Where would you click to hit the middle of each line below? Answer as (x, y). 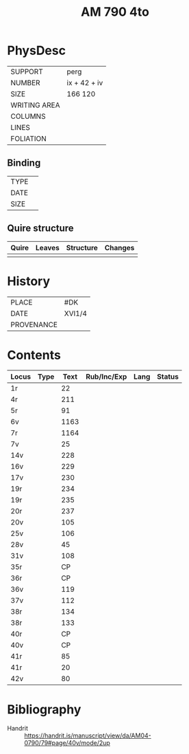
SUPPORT (27, 71)
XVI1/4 (76, 313)
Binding (24, 163)
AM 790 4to (115, 12)
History (29, 281)
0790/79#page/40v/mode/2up (67, 743)
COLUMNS (28, 116)
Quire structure (40, 229)
